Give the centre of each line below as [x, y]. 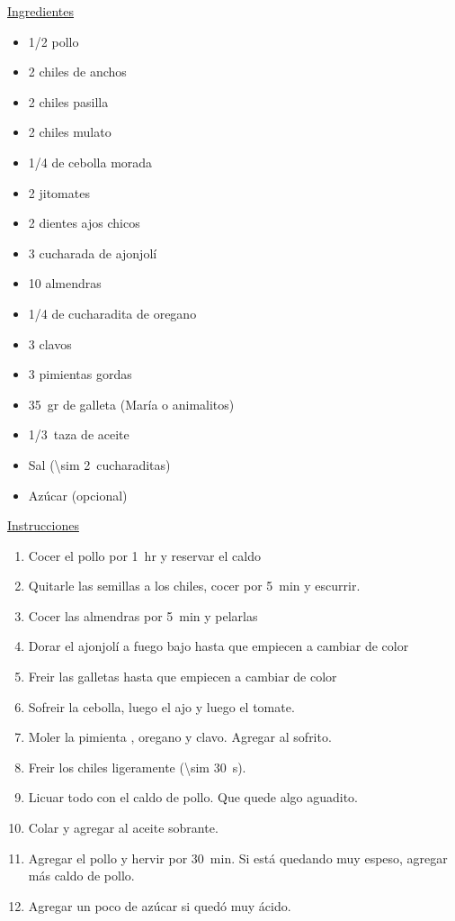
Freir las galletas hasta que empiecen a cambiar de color [183, 677]
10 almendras [65, 283]
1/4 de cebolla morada [90, 162]
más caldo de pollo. [81, 876]
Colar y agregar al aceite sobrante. [123, 828]
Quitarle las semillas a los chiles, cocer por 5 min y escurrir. [194, 586]
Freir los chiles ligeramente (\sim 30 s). [137, 767]
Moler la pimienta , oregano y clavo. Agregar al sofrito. [180, 737]
